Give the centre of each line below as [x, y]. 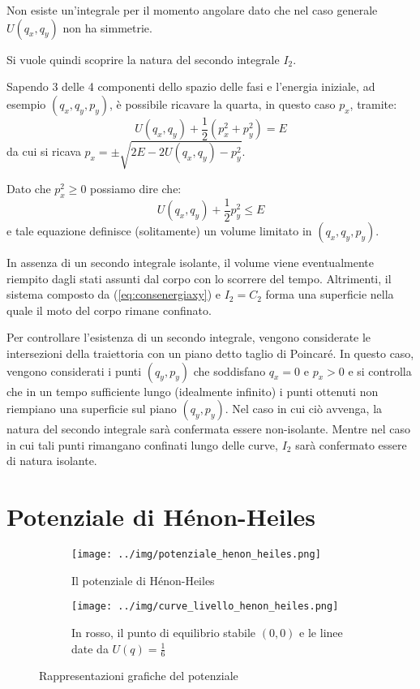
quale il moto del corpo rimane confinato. [109, 310]
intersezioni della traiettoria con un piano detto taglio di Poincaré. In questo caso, [210, 353]
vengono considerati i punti [74, 370]
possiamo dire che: [136, 188]
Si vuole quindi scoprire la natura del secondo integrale [143, 59]
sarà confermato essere [351, 444]
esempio [26, 103]
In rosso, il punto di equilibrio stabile [164, 633]
